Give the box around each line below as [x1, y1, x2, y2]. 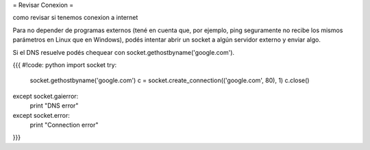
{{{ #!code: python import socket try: [12, 60, 117, 68]
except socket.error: [12, 111, 70, 119]
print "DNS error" [29, 101, 79, 110]
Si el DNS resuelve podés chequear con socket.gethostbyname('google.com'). [12, 48, 235, 56]
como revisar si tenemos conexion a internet [12, 14, 138, 22]
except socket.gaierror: [12, 92, 79, 100]
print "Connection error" [29, 121, 99, 129]
